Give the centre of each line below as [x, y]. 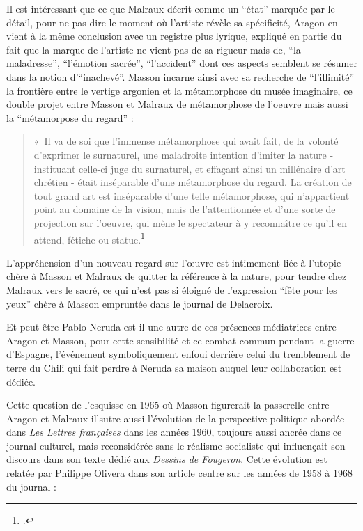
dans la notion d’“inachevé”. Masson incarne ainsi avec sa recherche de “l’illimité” [180, 76]
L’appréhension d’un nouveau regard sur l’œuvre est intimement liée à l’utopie [174, 262]
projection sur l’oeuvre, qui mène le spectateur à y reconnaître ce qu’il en [190, 222]
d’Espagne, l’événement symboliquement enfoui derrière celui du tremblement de [178, 354]
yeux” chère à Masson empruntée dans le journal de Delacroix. [140, 303]
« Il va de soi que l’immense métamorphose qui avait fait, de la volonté [186, 141]
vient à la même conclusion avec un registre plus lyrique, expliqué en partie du [174, 36]
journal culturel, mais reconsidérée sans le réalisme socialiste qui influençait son [176, 445]
